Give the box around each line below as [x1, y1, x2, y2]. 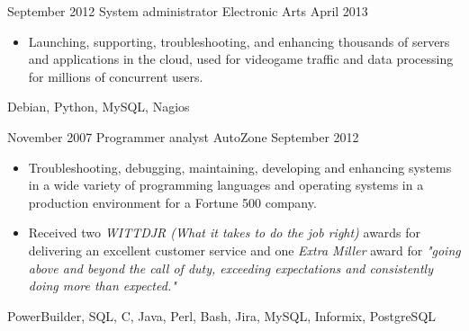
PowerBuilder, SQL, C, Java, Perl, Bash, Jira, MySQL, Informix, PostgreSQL [7, 306, 437, 325]
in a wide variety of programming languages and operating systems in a [28, 175, 424, 194]
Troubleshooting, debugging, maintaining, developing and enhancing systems [28, 157, 452, 176]
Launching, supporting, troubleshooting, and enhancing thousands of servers [28, 31, 450, 50]
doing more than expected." [28, 276, 176, 295]
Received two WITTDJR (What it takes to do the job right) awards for [28, 223, 421, 242]
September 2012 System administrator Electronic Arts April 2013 [7, 2, 368, 20]
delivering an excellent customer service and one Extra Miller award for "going [28, 240, 461, 259]
